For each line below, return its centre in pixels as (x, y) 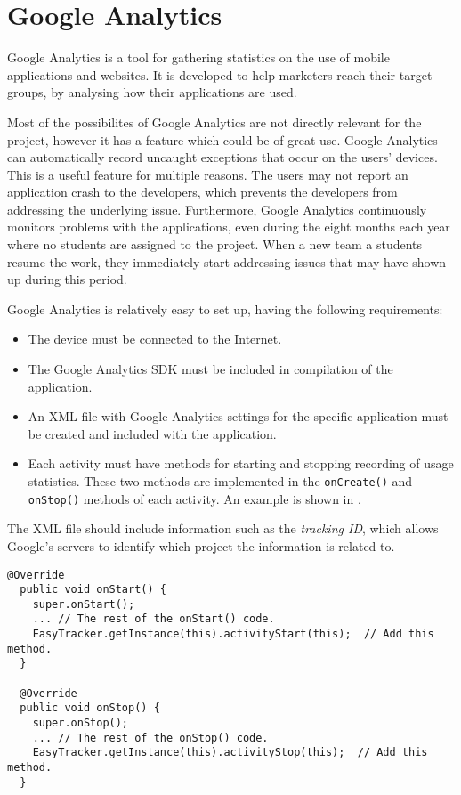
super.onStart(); (84, 604)
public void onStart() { (93, 590)
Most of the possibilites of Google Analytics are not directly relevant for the (214, 122)
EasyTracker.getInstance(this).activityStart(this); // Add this (233, 634)
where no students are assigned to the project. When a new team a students (215, 244)
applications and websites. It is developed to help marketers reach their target (220, 74)
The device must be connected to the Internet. (155, 339)
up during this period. (67, 279)
